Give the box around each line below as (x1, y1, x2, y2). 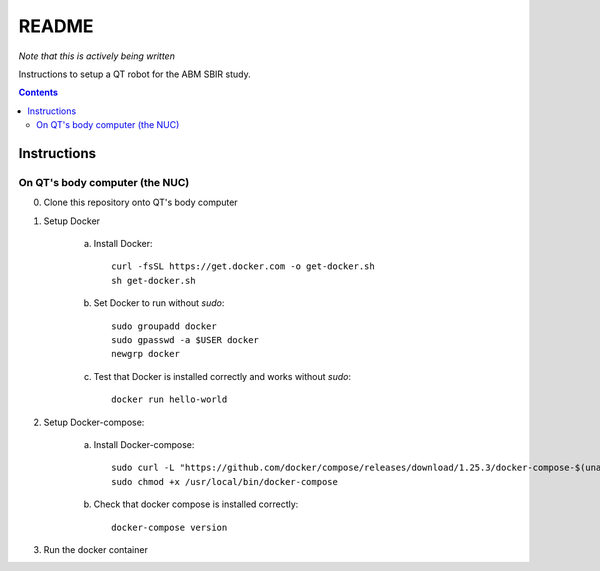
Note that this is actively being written (18, 50, 175, 62)
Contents (18, 86, 59, 99)
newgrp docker (111, 348, 180, 360)
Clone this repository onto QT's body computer (43, 196, 239, 209)
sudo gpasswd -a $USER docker (111, 335, 260, 345)
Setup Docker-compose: (43, 416, 145, 428)
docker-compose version (111, 521, 228, 533)
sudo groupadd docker (111, 320, 217, 332)
